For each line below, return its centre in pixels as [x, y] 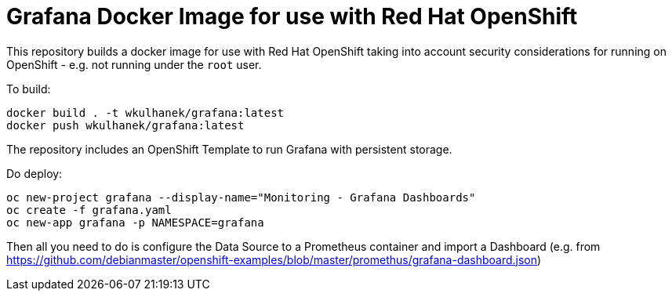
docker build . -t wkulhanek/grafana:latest [145, 112]
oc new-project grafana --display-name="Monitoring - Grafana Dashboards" [241, 197]
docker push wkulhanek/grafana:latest [125, 125]
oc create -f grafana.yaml [89, 210]
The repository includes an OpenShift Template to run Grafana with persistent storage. [229, 149]
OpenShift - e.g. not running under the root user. [134, 64]
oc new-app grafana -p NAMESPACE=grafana [135, 222]
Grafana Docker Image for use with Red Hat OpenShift [292, 16]
